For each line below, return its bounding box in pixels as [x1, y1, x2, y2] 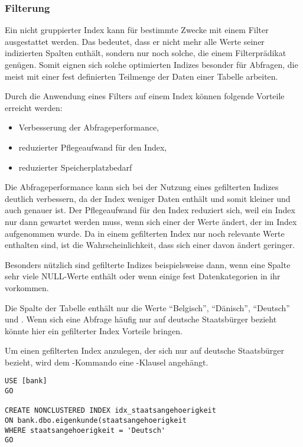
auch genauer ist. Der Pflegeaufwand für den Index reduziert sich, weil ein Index [5, 204, 295, 216]
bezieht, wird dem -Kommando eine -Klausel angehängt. [5, 355, 208, 368]
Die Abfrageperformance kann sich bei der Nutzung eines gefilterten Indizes [5, 181, 279, 193]
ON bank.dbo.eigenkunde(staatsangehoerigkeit [5, 416, 187, 425]
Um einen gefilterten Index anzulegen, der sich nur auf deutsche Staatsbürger [5, 344, 284, 357]
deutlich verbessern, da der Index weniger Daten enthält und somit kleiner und [5, 192, 291, 204]
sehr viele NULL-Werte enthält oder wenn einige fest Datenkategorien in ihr [5, 270, 281, 282]
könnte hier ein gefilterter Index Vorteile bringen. [5, 324, 183, 337]
